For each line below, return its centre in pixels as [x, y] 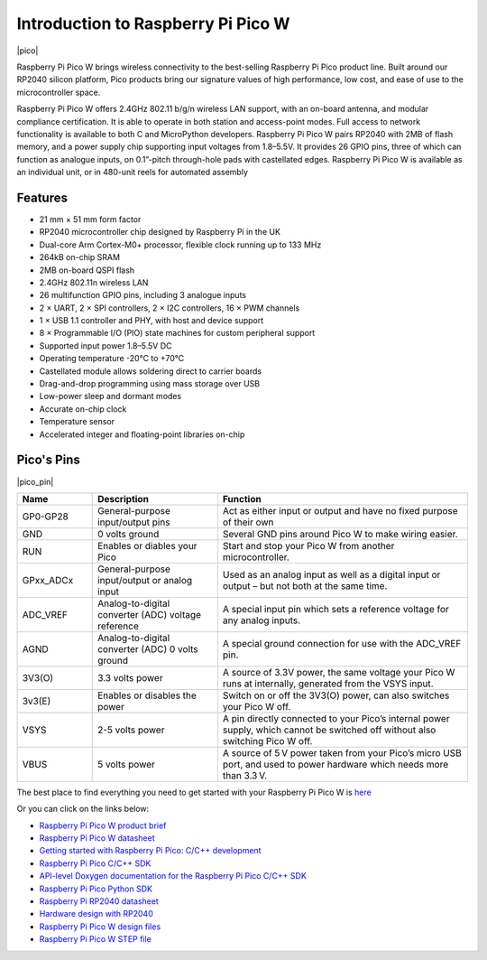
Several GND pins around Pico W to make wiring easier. [340, 534]
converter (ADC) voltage [150, 614]
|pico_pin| [35, 481]
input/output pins [134, 522]
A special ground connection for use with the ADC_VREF [342, 643]
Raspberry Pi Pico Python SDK [96, 889]
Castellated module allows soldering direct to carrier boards [150, 371]
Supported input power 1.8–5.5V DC [106, 345]
